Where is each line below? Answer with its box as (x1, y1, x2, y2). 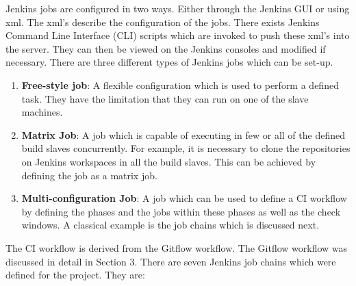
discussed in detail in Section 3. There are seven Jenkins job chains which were (5, 254, 336, 268)
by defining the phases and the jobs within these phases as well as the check (21, 204, 341, 218)
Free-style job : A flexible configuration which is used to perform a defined (21, 77, 339, 92)
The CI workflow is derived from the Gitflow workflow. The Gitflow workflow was (5, 240, 348, 255)
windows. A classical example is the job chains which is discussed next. (21, 218, 320, 232)
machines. (21, 105, 63, 119)
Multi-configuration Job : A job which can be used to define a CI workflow (21, 191, 347, 205)
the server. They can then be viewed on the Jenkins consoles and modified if (5, 41, 326, 55)
